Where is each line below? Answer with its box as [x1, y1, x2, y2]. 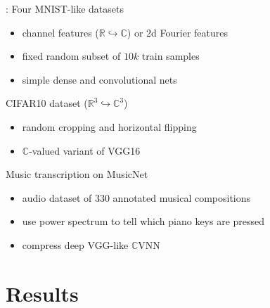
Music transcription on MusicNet [6, 167, 148, 181]
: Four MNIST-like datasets [6, 1, 124, 15]
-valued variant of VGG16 [29, 143, 141, 158]
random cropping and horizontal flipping [22, 119, 197, 134]
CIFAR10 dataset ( [6, 96, 88, 110]
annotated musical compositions [112, 190, 251, 205]
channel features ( [22, 25, 99, 39]
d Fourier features [151, 25, 228, 39]
